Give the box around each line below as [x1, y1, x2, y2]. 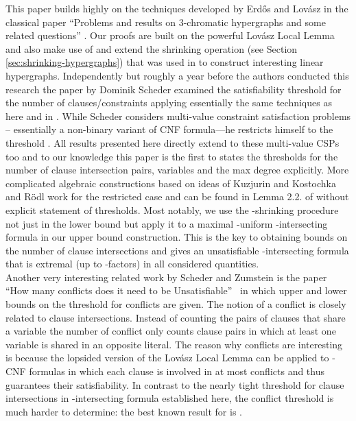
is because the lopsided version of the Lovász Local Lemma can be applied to [5, 350, 329, 365]
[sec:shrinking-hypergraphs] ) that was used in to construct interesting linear [5, 55, 324, 69]
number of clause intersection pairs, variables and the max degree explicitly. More [5, 163, 349, 177]
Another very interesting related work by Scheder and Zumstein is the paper [5, 269, 327, 284]
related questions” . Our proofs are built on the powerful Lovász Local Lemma [5, 28, 335, 43]
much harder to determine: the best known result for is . [5, 404, 242, 418]
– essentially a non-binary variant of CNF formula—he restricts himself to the [5, 122, 333, 136]
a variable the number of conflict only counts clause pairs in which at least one [5, 324, 336, 338]
